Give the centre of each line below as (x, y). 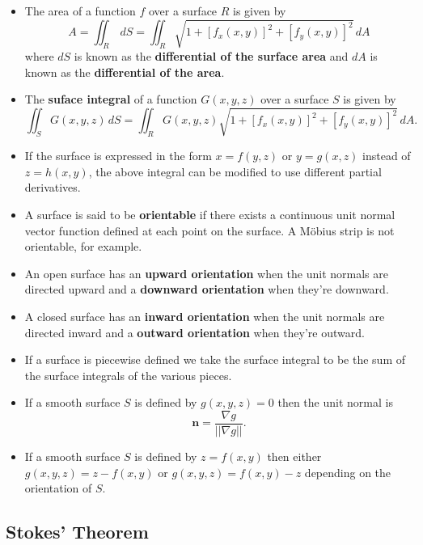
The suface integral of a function (111, 99)
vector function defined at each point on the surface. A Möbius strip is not (209, 230)
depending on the (348, 472)
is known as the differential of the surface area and (211, 56)
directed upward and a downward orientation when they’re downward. (207, 289)
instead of (387, 156)
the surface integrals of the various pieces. (128, 375)
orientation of (58, 488)
